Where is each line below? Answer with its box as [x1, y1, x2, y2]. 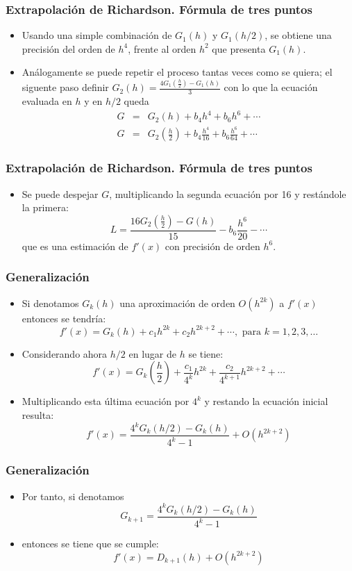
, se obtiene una [265, 28, 332, 42]
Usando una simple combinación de [22, 28, 172, 42]
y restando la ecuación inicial [204, 394, 328, 408]
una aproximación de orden [119, 295, 235, 310]
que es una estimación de [22, 238, 128, 253]
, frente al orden [128, 41, 196, 56]
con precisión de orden [165, 238, 260, 253]
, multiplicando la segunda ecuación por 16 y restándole [109, 186, 346, 201]
